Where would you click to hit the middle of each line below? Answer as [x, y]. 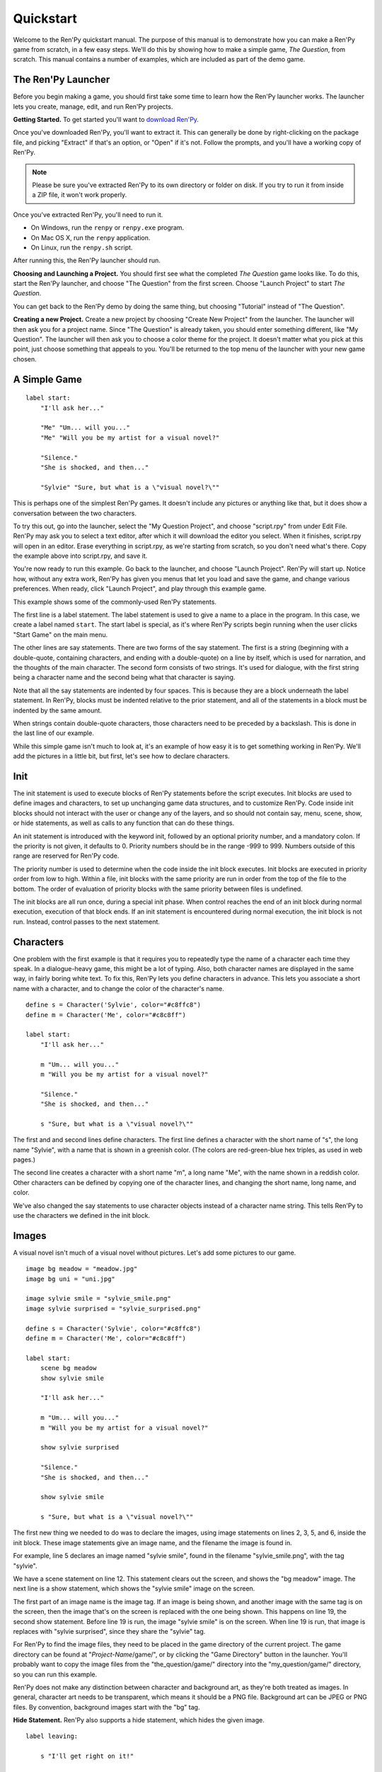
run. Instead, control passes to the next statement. [87, 921]
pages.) [24, 1160]
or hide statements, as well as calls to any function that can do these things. [124, 823]
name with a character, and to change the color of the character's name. [118, 988]
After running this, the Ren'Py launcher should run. [87, 260]
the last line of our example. [54, 733]
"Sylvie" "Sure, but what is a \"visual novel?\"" [130, 487]
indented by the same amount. [58, 710]
